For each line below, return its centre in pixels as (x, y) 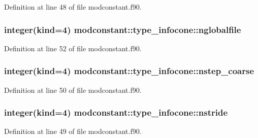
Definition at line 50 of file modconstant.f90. (73, 90)
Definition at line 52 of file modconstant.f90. (73, 48)
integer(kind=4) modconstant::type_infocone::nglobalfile (123, 29)
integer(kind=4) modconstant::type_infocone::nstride (116, 112)
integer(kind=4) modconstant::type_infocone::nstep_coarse (129, 71)
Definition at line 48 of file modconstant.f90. (73, 7)
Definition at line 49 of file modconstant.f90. (73, 131)
